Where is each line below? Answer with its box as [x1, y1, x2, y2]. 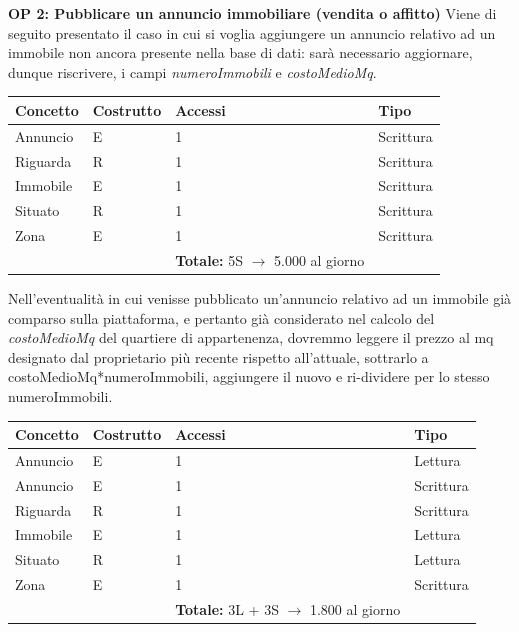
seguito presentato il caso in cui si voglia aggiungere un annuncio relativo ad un [8, 22, 496, 43]
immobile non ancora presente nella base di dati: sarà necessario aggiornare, [8, 42, 473, 63]
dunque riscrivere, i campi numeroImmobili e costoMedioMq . [8, 61, 377, 82]
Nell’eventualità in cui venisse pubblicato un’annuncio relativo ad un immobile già [8, 288, 512, 309]
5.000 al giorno [274, 249, 365, 270]
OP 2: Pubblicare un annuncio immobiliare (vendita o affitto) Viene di [8, 3, 497, 23]
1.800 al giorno [309, 599, 401, 619]
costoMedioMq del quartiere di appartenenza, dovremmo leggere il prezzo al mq [8, 327, 494, 348]
